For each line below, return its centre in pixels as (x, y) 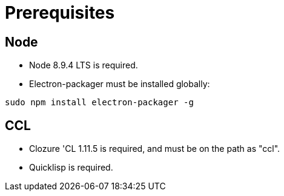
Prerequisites (60, 13)
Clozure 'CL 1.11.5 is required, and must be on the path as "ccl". (155, 149)
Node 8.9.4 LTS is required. (84, 65)
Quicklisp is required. (71, 168)
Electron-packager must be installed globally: (120, 84)
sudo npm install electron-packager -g (99, 103)
